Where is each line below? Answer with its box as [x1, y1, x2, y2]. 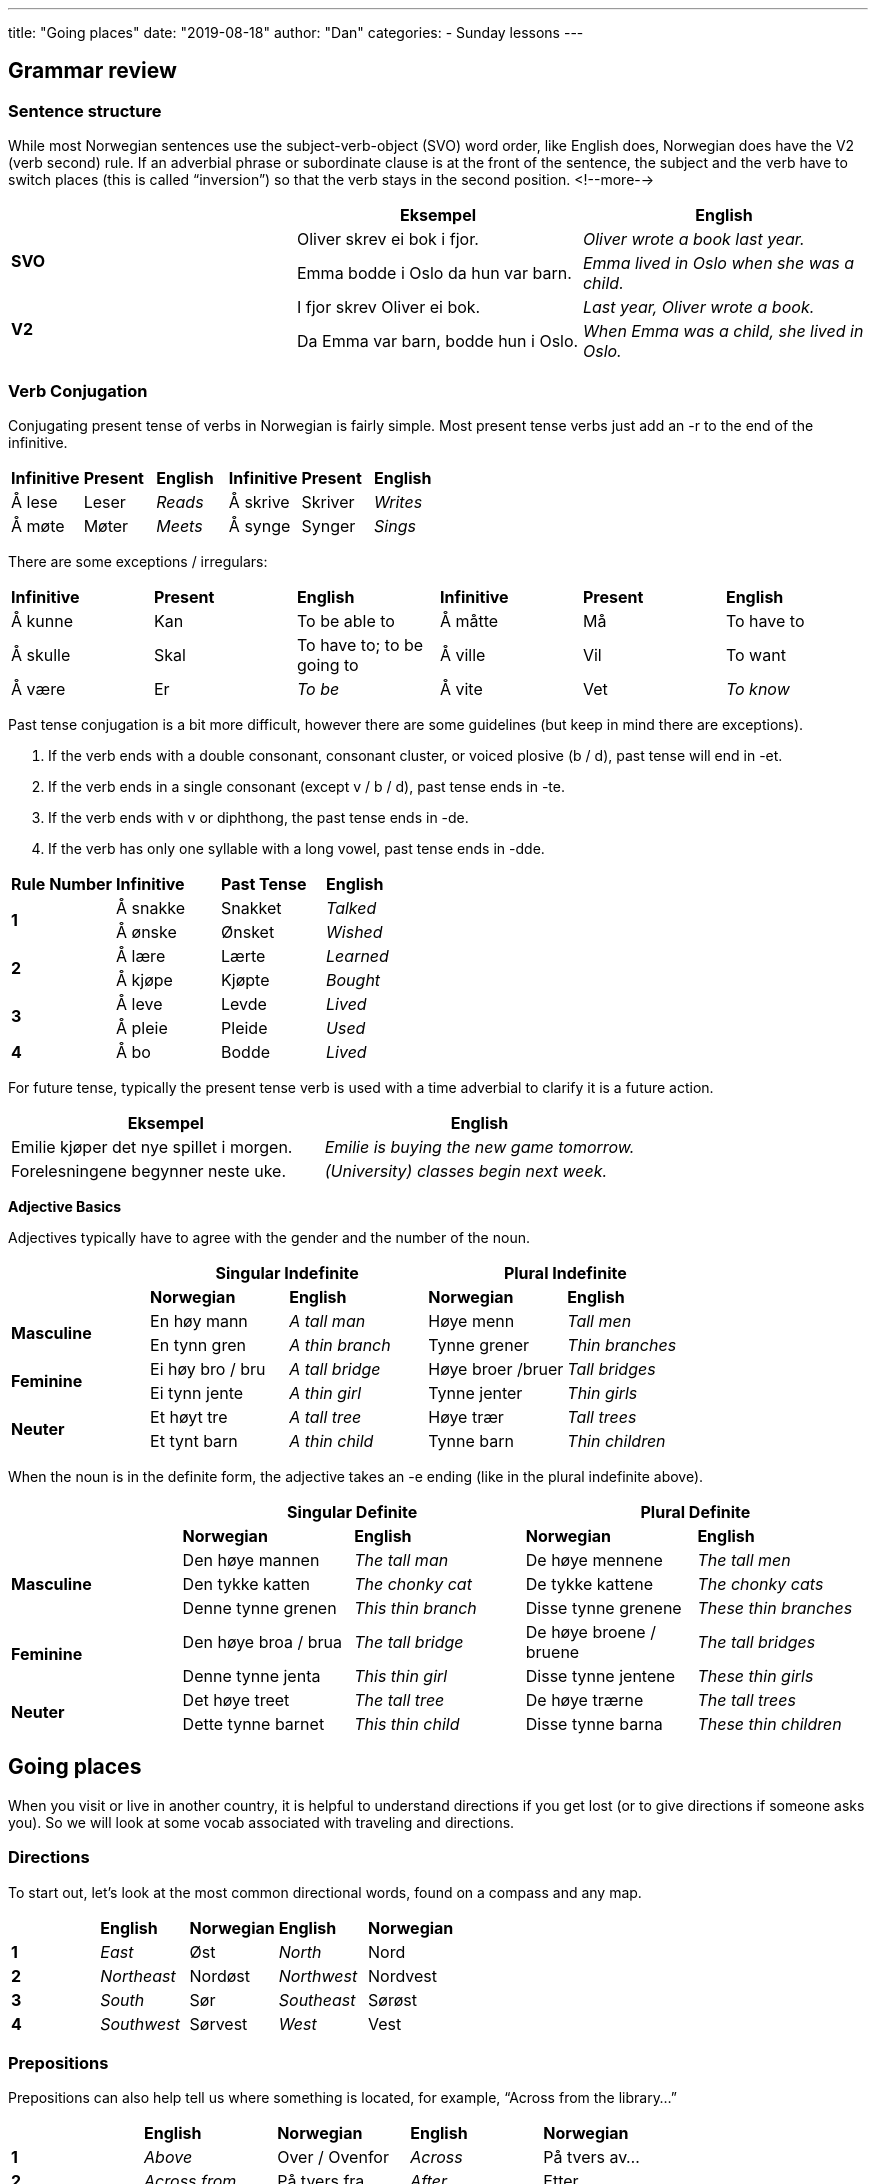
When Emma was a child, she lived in [582, 321, 864, 342]
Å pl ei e [116, 1017, 168, 1038]
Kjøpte [221, 969, 270, 990]
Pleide [221, 1017, 268, 1038]
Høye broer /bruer [428, 1358, 564, 1379]
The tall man [354, 1549, 449, 1570]
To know [725, 678, 790, 699]
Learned [326, 945, 389, 966]
